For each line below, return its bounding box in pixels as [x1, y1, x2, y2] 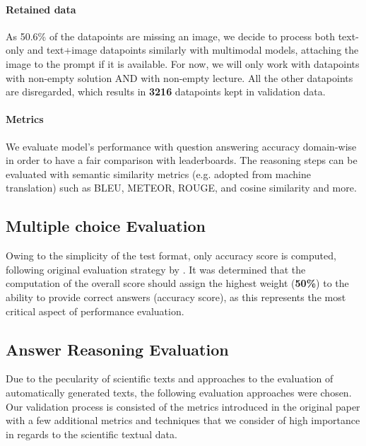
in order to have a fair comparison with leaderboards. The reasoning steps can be [6, 153, 358, 168]
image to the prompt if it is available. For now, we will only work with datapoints [6, 56, 360, 71]
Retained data [6, 1, 76, 16]
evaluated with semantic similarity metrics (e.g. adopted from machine [6, 166, 311, 181]
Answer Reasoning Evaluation [6, 338, 229, 360]
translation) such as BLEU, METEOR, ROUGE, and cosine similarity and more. [6, 180, 357, 195]
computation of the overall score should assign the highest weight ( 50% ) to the [6, 276, 349, 291]
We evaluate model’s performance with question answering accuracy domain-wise [6, 139, 357, 153]
